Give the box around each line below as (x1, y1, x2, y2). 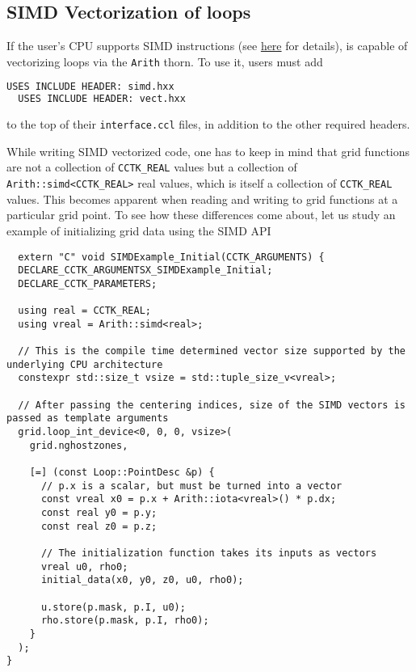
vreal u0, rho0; (40, 560, 128, 573)
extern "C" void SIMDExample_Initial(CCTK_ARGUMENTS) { (18, 251, 325, 263)
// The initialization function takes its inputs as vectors (40, 547, 377, 559)
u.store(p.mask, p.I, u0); (40, 601, 186, 613)
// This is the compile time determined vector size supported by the (18, 345, 405, 357)
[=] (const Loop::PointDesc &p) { (29, 467, 215, 479)
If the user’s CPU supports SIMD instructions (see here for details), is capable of (6, 37, 408, 54)
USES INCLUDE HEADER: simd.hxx (6, 81, 174, 93)
